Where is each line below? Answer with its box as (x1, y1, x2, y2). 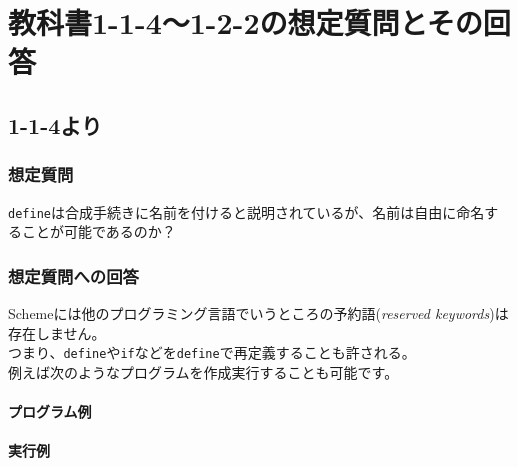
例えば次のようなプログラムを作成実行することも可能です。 (8, 361, 399, 382)
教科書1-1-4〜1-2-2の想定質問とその (8, 2, 483, 43)
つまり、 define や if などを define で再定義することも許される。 (8, 342, 416, 363)
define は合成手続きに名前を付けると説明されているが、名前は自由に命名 (8, 201, 485, 222)
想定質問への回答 (8, 263, 139, 288)
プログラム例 (8, 401, 92, 422)
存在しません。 (8, 322, 106, 343)
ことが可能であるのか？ (21, 221, 176, 242)
